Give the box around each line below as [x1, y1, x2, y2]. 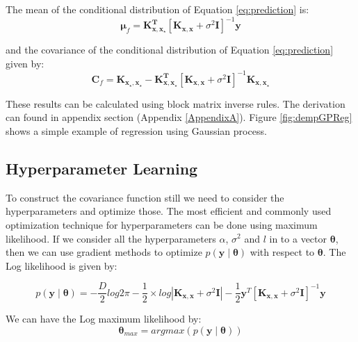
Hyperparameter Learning [6, 157, 198, 179]
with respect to [250, 245, 315, 259]
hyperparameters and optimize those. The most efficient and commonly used [6, 204, 332, 218]
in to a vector [269, 231, 327, 245]
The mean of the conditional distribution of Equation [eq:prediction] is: [6, 2, 309, 16]
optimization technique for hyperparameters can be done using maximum [6, 217, 318, 231]
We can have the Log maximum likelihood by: [6, 311, 202, 326]
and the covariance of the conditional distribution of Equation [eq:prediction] [6, 42, 334, 57]
